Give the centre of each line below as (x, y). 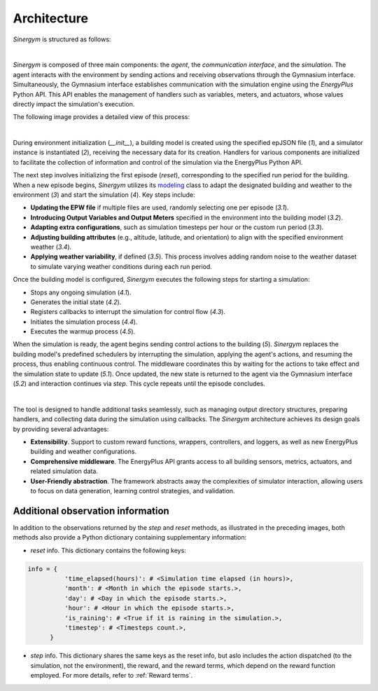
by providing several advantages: (61, 429)
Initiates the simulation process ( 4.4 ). (84, 322)
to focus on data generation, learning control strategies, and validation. (133, 491)
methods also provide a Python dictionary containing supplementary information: (130, 538)
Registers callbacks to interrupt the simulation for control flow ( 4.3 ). (128, 312)
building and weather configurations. (83, 451)
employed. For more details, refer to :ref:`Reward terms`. (112, 676)
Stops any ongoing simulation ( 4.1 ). (81, 292)
